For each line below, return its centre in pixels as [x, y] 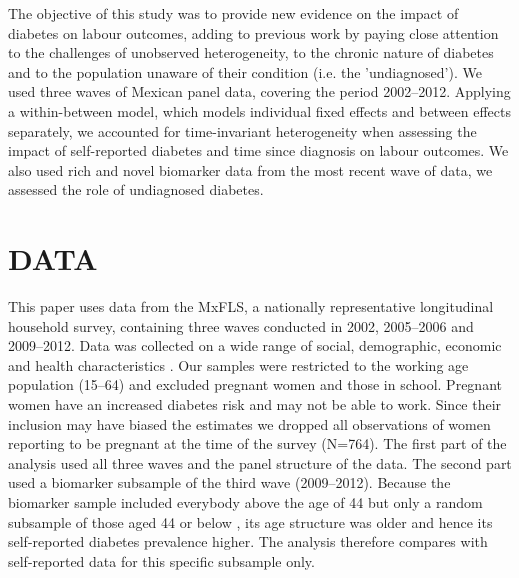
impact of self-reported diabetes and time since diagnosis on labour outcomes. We [258, 150]
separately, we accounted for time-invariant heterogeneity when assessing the [242, 130]
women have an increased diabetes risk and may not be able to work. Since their [255, 404]
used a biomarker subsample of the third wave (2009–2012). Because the [229, 482]
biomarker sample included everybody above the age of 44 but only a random [245, 502]
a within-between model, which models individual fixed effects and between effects [260, 110]
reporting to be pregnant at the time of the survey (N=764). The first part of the [257, 443]
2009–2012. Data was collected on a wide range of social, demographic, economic [255, 345]
